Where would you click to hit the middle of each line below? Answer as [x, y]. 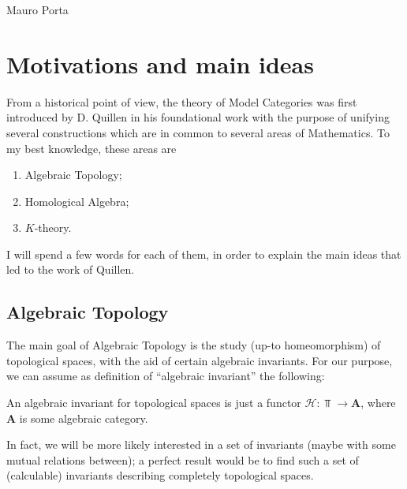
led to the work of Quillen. [71, 269]
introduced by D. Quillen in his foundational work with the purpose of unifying [198, 117]
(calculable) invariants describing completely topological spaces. [160, 475]
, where [378, 403]
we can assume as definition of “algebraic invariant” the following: [166, 376]
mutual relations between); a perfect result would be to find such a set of [183, 459]
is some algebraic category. [84, 418]
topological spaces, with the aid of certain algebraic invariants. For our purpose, [200, 360]
